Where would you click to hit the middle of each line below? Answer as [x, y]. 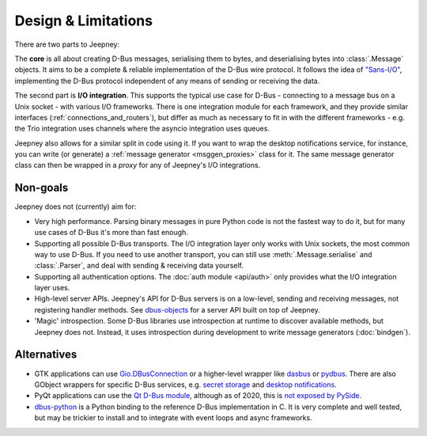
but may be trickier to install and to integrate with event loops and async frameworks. [173, 418]
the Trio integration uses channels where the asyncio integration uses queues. [142, 129]
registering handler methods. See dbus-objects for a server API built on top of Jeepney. [177, 309]
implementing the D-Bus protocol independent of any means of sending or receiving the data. [167, 81]
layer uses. [52, 288]
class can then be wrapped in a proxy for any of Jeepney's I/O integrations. [138, 165]
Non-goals [42, 188]
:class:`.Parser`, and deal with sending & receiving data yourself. [139, 266]
